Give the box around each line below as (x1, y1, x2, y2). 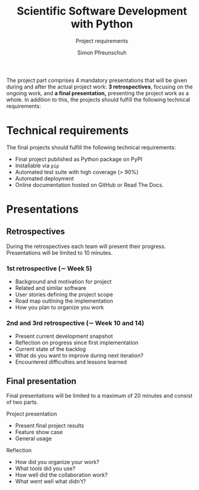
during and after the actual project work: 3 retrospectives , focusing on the (6, 83, 193, 90)
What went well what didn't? (15, 478, 86, 485)
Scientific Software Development (16, 4, 187, 18)
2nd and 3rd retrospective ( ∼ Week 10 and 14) (6, 319, 144, 327)
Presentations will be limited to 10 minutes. (6, 249, 113, 256)
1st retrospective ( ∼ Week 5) (6, 264, 92, 272)
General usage (15, 435, 52, 442)
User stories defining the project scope (15, 291, 113, 298)
